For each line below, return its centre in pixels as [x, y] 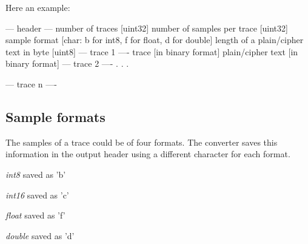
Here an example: [38, 7]
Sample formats [55, 116]
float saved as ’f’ [35, 215]
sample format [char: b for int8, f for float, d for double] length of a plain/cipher [155, 40]
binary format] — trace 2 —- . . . [67, 63]
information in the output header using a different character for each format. [148, 154]
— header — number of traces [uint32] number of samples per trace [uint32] [147, 28]
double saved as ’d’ [40, 235]
